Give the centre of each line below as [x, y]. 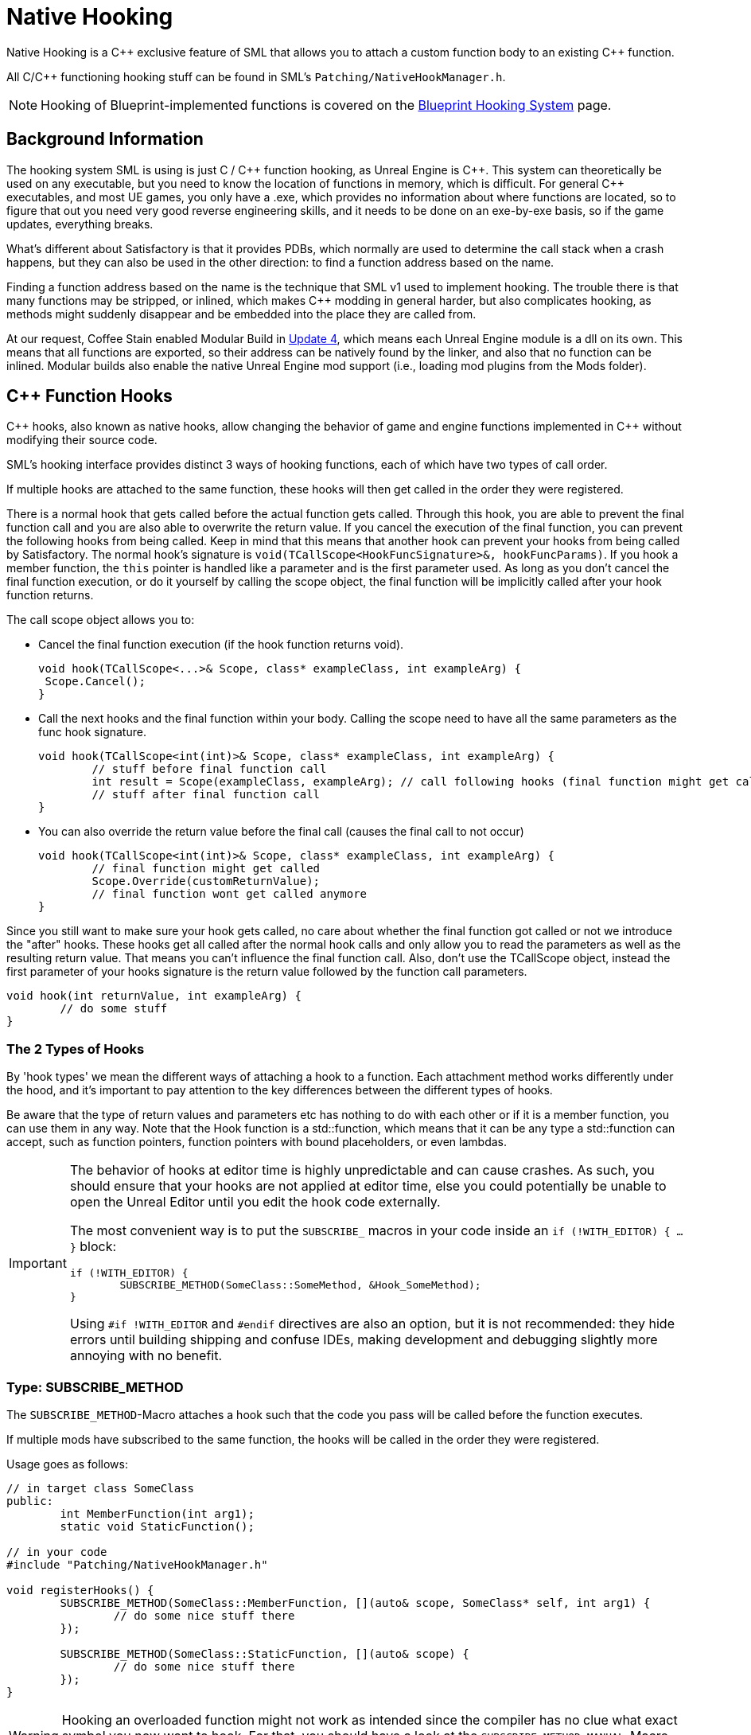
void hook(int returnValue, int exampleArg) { [154, 996]
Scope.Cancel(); [95, 682]
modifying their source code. [82, 440]
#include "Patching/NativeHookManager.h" [137, 1564]
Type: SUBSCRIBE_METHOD [95, 1387]
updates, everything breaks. [80, 224]
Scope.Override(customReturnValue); [206, 881]
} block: [93, 1247]
